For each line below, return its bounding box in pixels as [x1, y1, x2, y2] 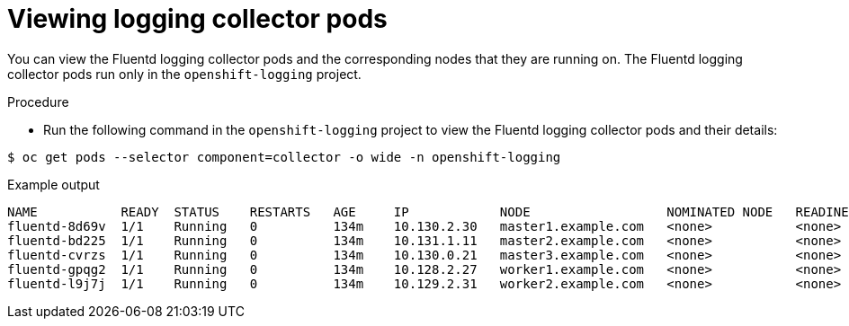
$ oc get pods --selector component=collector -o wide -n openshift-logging [7, 149, 561, 164]
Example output [7, 176, 100, 192]
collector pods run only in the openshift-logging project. [7, 66, 362, 82]
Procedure [7, 93, 69, 110]
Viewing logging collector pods [7, 4, 388, 34]
